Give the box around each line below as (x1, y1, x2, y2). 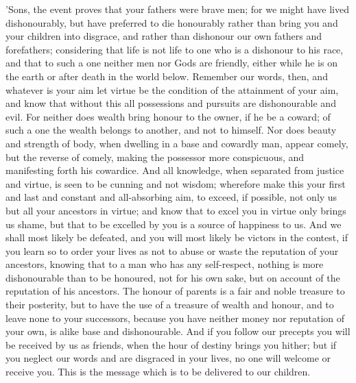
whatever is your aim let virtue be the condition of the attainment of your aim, (5, 82, 339, 97)
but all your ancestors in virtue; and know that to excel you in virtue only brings (5, 203, 346, 217)
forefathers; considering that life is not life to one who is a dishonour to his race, (5, 42, 344, 56)
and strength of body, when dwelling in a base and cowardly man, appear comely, (5, 136, 348, 150)
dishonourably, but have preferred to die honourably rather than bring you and (5, 15, 338, 29)
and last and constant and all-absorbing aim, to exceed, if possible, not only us (5, 190, 337, 204)
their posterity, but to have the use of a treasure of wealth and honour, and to (5, 297, 334, 312)
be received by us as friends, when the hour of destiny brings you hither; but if (5, 337, 337, 351)
